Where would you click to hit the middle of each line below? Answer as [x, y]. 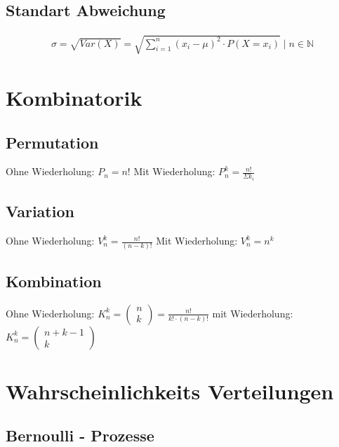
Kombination [54, 281]
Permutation [52, 142]
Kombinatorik [74, 97]
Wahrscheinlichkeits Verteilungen [170, 391]
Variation [40, 211]
